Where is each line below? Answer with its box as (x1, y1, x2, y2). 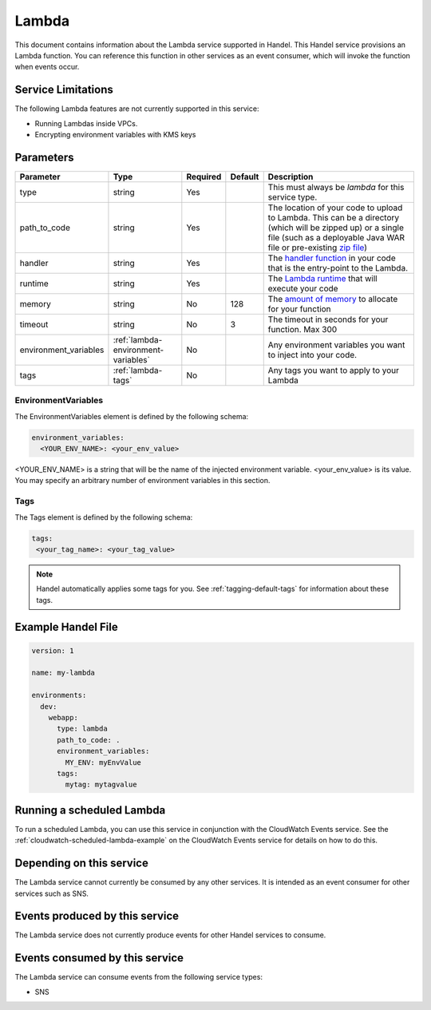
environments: (31, 691, 87, 700)
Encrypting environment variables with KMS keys (34, 130, 196, 140)
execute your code (267, 283, 338, 294)
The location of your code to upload (267, 202, 403, 213)
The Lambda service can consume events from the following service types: (14, 972, 263, 982)
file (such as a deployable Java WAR (267, 232, 405, 243)
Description (267, 171, 314, 182)
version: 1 (31, 646, 74, 655)
